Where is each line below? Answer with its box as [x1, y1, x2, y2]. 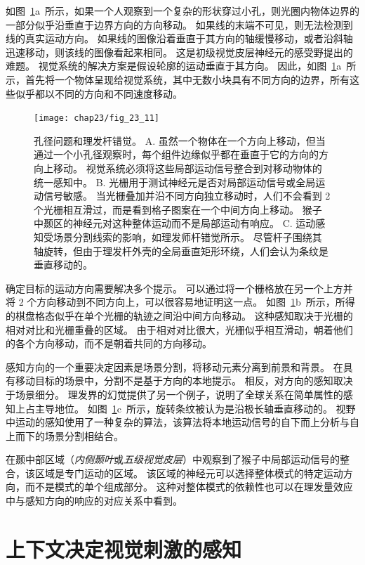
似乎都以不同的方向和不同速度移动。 [15, 86, 182, 100]
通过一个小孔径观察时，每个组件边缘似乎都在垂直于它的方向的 [34, 147, 319, 162]
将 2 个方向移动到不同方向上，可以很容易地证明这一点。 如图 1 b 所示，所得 [6, 294, 355, 309]
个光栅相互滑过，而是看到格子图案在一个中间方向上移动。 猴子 [34, 202, 322, 216]
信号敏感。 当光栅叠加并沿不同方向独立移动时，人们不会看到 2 [43, 188, 331, 203]
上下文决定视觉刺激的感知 [6, 534, 242, 563]
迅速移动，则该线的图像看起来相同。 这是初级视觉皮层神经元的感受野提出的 [6, 44, 353, 59]
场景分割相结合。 [44, 428, 124, 443]
